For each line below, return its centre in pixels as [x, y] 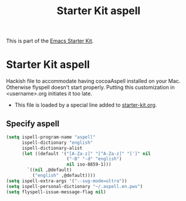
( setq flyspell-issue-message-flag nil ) [56, 192]
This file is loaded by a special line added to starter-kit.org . [86, 105]
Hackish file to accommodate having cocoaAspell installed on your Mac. [93, 81]
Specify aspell [33, 123]
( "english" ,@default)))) [64, 176]
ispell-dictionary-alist [52, 148]
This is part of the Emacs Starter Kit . [50, 41]
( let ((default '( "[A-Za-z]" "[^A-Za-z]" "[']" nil [86, 154]
